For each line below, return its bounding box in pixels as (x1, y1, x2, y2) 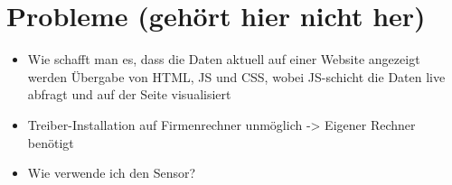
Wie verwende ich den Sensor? (27, 163, 196, 182)
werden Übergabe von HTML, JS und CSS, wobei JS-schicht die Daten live (27, 67, 446, 86)
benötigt (27, 133, 74, 152)
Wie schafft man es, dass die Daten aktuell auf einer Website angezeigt (27, 50, 420, 69)
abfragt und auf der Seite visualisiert (27, 85, 231, 104)
